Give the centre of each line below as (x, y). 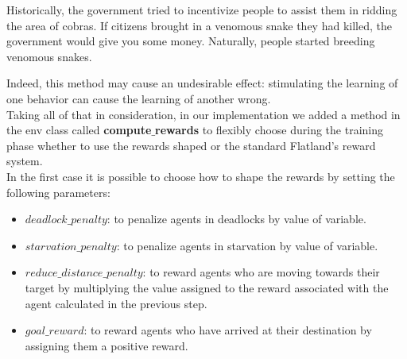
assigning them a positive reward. (107, 345)
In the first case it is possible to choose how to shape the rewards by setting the (201, 176)
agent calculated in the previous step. (116, 303)
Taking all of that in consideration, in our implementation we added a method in (203, 114)
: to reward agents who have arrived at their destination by (228, 330)
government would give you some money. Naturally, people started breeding (191, 41)
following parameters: (58, 192)
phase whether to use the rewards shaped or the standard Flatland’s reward (191, 145)
